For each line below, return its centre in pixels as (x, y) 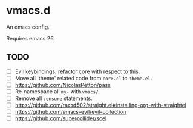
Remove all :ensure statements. (53, 98)
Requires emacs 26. (31, 38)
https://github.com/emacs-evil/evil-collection (71, 112)
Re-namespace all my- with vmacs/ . (57, 91)
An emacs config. (28, 27)
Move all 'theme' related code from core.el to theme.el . (83, 78)
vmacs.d (28, 10)
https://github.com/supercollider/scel (61, 118)
